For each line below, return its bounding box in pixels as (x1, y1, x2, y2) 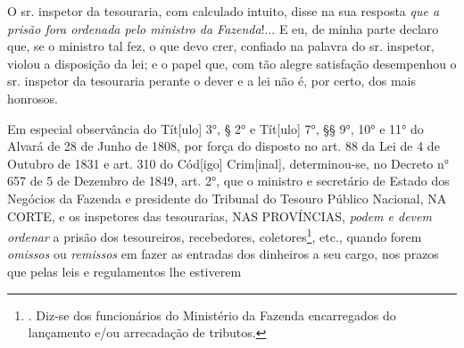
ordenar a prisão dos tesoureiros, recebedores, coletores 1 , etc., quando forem (7, 225, 422, 245)
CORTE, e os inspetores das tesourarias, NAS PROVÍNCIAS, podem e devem (7, 206, 432, 225)
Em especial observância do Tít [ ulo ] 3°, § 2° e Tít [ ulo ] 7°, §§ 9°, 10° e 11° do (7, 119, 424, 137)
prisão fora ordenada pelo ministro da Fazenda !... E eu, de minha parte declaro (7, 19, 439, 37)
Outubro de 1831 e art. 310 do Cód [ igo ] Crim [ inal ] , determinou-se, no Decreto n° (7, 153, 450, 172)
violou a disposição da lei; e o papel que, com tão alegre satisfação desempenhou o (7, 54, 457, 72)
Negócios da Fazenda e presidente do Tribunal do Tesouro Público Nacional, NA (7, 188, 447, 207)
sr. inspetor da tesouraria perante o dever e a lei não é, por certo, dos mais (7, 71, 416, 90)
